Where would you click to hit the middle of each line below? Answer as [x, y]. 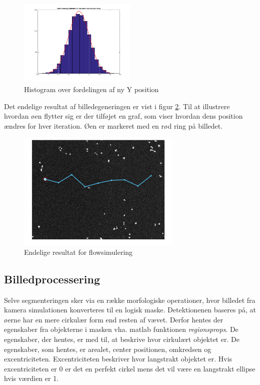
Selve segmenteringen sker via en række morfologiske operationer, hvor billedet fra [130, 300]
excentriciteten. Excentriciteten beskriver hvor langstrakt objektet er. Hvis [118, 359]
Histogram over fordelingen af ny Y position [91, 89]
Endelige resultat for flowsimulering [78, 252]
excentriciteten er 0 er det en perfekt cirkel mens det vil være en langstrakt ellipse [130, 368]
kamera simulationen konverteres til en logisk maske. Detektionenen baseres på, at [130, 310]
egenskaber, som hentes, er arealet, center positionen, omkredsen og [108, 349]
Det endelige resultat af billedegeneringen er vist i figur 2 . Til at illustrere [117, 106]
